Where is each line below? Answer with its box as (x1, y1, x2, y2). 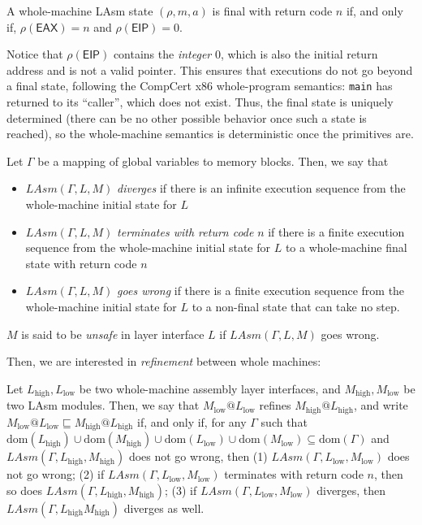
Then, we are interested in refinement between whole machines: (6, 353, 321, 370)
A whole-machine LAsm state (6, 2, 153, 19)
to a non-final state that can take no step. (192, 297, 400, 315)
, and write (353, 397, 408, 414)
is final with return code (212, 2, 333, 19)
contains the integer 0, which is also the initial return (113, 46, 378, 63)
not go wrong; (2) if (6, 466, 105, 483)
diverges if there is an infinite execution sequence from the (117, 180, 406, 197)
